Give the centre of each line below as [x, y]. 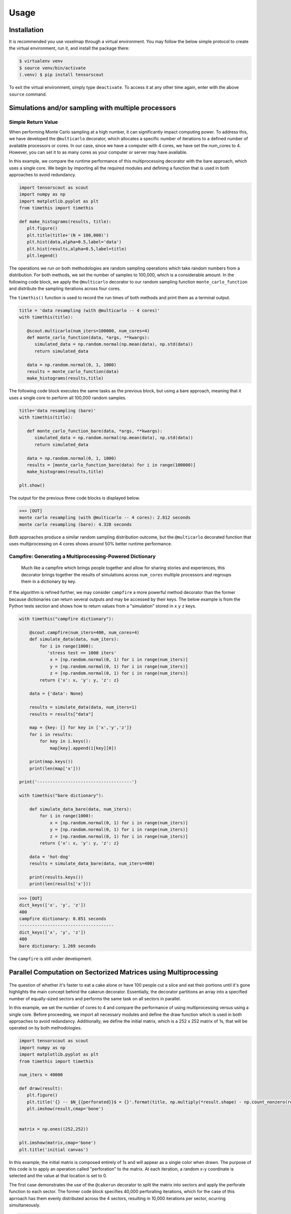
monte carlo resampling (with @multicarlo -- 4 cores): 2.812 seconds [105, 518]
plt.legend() [42, 255]
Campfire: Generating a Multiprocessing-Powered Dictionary [82, 556]
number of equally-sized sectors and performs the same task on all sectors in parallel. [95, 998]
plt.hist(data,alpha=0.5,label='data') [74, 242]
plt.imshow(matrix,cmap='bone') [58, 1143]
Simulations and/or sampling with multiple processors [93, 108]
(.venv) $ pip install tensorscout [61, 75]
